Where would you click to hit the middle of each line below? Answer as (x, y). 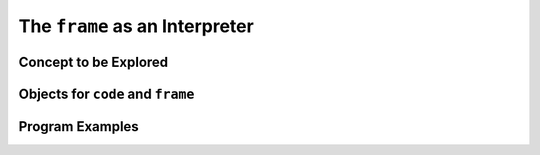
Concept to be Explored (93, 61)
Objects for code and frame (106, 93)
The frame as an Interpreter (136, 26)
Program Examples (78, 126)
